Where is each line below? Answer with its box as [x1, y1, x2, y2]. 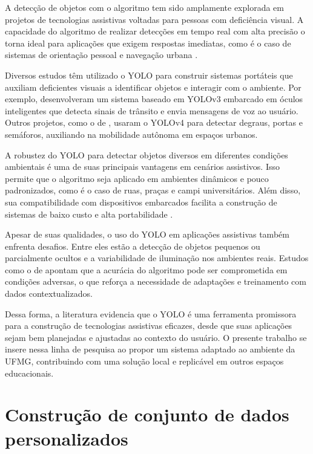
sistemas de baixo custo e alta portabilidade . [5, 207, 173, 220]
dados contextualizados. [5, 287, 93, 300]
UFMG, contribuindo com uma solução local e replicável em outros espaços [5, 355, 284, 368]
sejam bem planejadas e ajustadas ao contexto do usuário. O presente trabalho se [5, 331, 307, 343]
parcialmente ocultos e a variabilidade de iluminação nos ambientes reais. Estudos [5, 251, 309, 264]
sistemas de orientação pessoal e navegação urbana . [5, 48, 198, 61]
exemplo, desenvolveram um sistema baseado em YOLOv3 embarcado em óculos [5, 92, 303, 105]
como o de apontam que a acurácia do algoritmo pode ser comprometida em [5, 263, 288, 276]
